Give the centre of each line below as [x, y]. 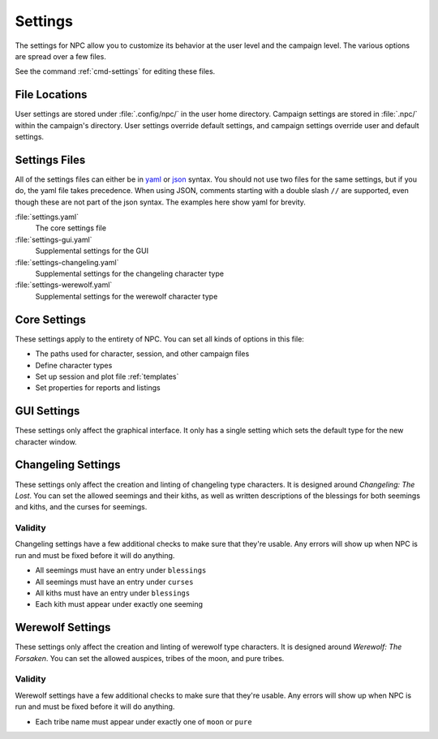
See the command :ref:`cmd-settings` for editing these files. [115, 71]
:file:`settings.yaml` [47, 217]
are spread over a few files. [61, 56]
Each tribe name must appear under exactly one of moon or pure [144, 721]
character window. [46, 441]
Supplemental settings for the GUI [92, 251]
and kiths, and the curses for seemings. [81, 507]
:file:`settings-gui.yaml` [54, 239]
